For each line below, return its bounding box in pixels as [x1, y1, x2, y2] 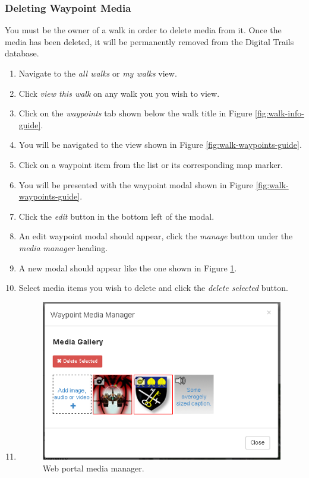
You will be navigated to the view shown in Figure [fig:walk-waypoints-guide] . [18, 138, 302, 151]
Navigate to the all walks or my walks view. [18, 67, 177, 79]
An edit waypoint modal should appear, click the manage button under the [18, 230, 293, 242]
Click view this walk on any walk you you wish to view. [18, 87, 220, 99]
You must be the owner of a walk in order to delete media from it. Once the [5, 24, 282, 36]
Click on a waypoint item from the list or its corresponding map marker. [18, 158, 283, 170]
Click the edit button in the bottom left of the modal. [18, 210, 215, 222]
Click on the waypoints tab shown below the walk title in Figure [18, 107, 253, 119]
